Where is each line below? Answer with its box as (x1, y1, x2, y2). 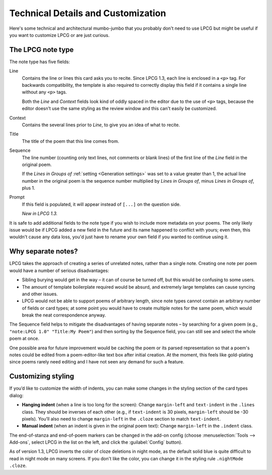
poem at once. (9, 336, 40, 342)
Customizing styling (9, 372, 74, 381)
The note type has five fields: (9, 59, 70, 65)
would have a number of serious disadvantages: (9, 268, 109, 274)
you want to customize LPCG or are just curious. (9, 32, 110, 38)
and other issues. (22, 291, 58, 297)
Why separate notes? (9, 247, 78, 256)
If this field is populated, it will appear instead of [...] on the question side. (22, 201, 181, 207)
